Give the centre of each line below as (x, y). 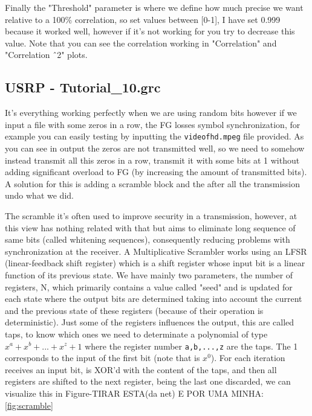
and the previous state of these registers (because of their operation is (134, 310)
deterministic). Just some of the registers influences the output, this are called (150, 322)
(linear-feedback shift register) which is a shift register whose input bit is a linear (155, 263)
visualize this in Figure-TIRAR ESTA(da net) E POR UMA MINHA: (134, 393)
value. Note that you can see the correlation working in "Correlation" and (141, 43)
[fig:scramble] (29, 405)
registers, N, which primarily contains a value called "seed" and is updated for (149, 286)
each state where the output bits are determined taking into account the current (154, 299)
